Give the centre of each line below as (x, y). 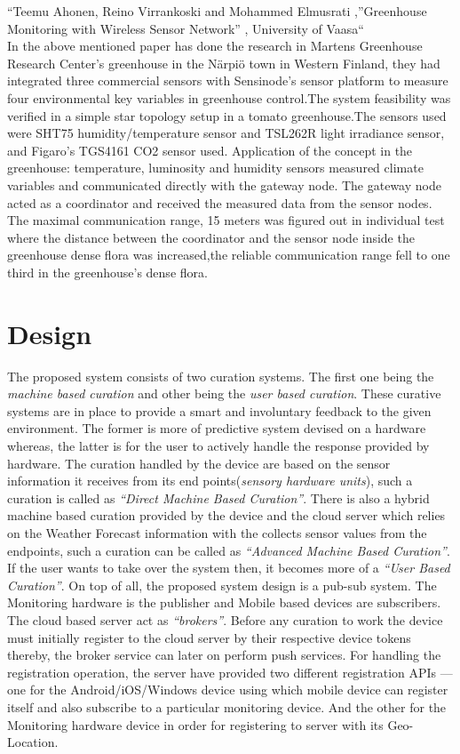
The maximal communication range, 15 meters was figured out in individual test (226, 220)
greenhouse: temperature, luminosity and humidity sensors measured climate (215, 168)
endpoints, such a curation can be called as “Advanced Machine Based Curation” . (229, 550)
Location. (33, 742)
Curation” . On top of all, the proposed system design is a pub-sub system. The (222, 585)
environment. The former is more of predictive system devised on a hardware (217, 428)
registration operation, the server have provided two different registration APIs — (230, 672)
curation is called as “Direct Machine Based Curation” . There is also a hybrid (218, 497)
